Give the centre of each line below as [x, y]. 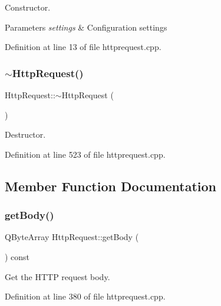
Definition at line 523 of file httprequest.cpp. [85, 154]
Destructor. [25, 134]
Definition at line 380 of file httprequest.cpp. [85, 296]
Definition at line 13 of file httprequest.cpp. [83, 47]
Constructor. [28, 7]
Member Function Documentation [111, 186]
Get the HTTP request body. [57, 276]
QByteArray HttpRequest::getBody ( [72, 237]
